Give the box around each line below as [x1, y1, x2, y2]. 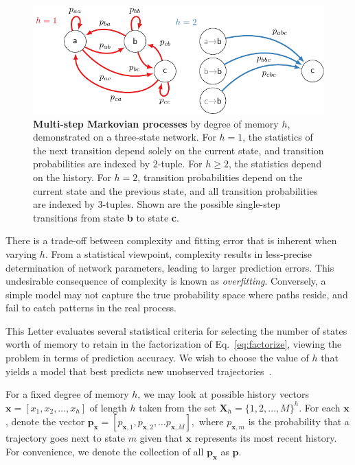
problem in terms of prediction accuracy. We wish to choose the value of [5, 350, 309, 365]
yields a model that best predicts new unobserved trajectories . [5, 363, 272, 378]
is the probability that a [248, 414, 350, 429]
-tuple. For [157, 156, 203, 171]
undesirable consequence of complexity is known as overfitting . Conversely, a [5, 274, 326, 288]
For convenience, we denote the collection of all [5, 444, 204, 459]
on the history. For [33, 169, 111, 184]
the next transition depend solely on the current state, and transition [33, 143, 324, 157]
